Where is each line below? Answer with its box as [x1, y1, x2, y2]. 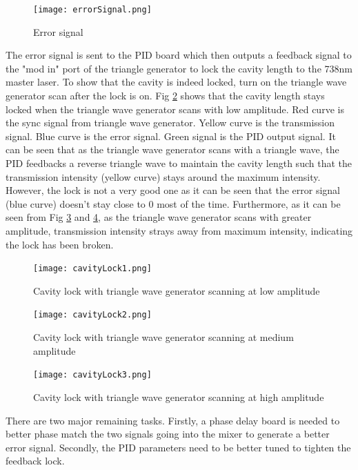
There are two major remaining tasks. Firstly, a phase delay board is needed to [6, 413, 340, 427]
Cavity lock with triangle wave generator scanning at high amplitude [33, 389, 324, 404]
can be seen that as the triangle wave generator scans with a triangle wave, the [6, 142, 339, 157]
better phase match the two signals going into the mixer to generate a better [6, 427, 330, 441]
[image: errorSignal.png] [33, 5, 152, 14]
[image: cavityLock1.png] [33, 264, 152, 274]
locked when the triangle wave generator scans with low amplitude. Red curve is [6, 101, 344, 116]
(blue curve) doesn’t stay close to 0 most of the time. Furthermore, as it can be [6, 196, 341, 210]
